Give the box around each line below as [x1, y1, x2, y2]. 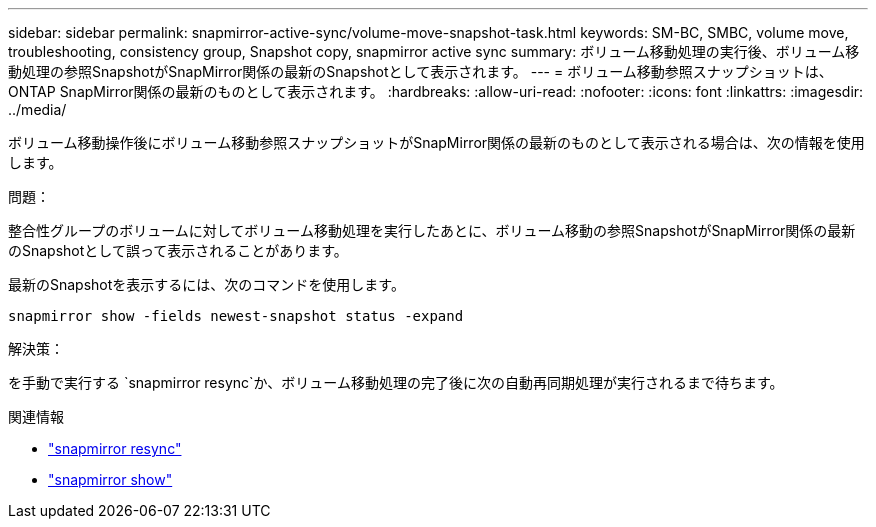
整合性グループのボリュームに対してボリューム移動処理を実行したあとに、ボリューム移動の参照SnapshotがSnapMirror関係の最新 [8, 222, 856, 239]
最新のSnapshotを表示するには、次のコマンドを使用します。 [8, 276, 405, 293]
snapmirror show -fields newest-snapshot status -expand [8, 308, 464, 324]
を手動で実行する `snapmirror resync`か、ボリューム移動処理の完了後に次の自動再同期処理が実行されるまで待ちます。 [8, 374, 784, 391]
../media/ [8, 101, 67, 118]
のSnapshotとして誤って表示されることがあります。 [8, 242, 348, 259]
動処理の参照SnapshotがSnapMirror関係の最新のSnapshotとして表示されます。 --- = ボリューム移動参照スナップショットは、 [8, 63, 833, 80]
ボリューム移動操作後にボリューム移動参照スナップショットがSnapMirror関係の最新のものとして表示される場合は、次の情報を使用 [8, 134, 865, 151]
